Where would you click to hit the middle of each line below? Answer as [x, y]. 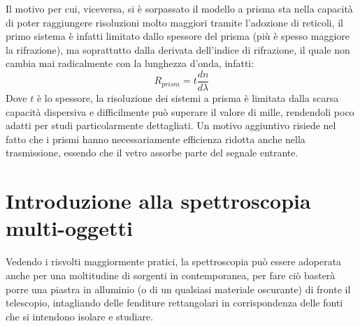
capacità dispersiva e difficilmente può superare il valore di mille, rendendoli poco [180, 111]
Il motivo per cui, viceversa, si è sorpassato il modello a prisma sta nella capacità [179, 8]
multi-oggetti [69, 228]
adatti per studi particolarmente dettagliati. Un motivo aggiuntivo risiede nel [171, 125]
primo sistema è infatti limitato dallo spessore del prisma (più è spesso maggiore [178, 36]
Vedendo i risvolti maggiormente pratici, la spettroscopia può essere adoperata [174, 261]
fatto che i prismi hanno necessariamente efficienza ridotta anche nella [156, 139]
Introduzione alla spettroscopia [158, 201]
